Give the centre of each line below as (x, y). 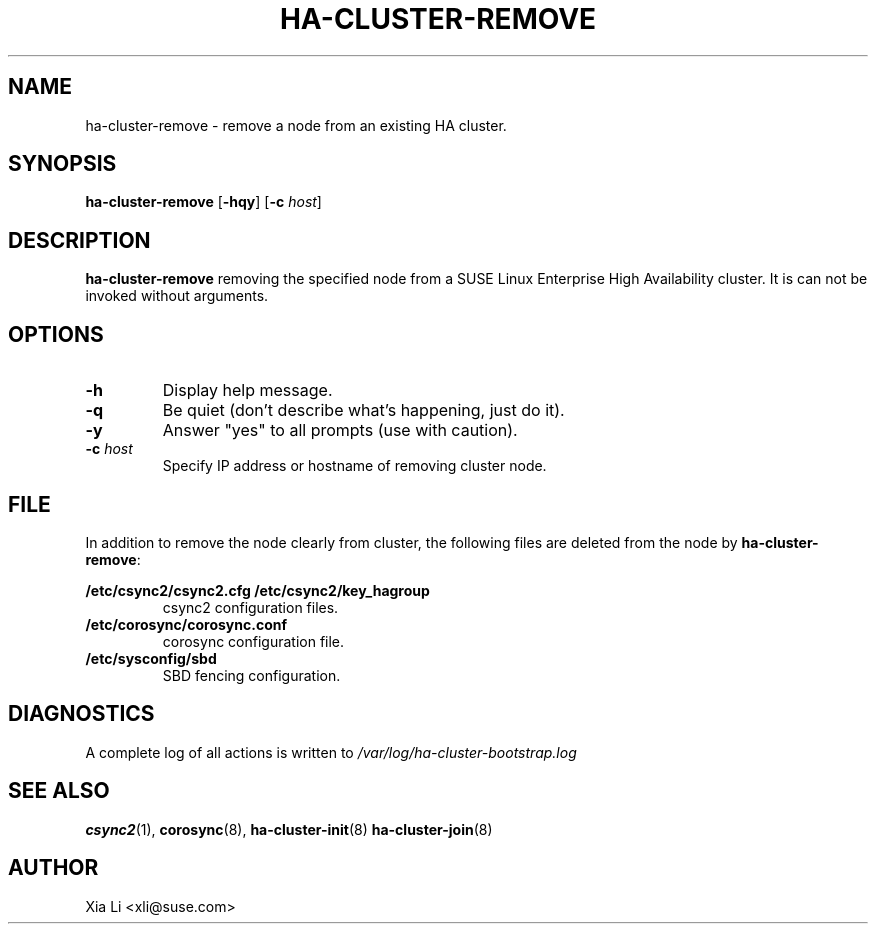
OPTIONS (56, 334)
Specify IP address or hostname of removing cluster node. (354, 466)
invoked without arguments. (177, 296)
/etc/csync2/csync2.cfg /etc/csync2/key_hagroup (257, 590)
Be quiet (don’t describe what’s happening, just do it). (363, 410)
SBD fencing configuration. (251, 675)
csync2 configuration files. (250, 607)
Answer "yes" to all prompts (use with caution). (340, 430)
